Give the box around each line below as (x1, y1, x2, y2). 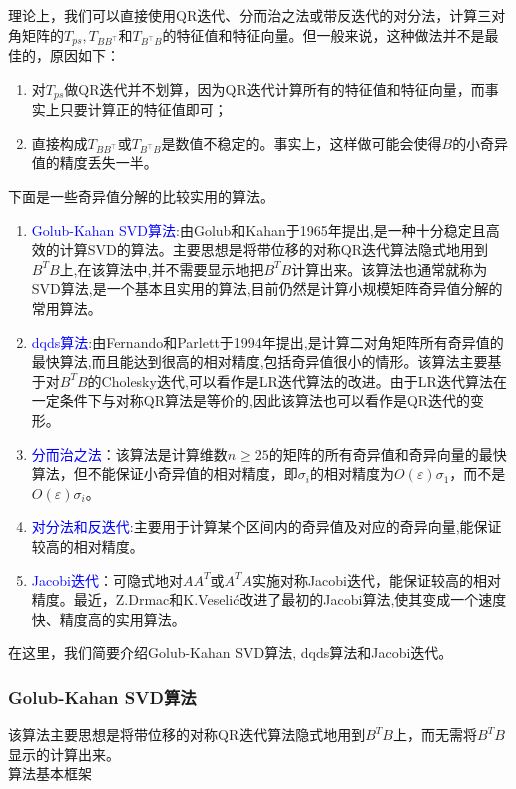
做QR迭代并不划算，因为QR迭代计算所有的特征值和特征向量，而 (64, 78, 485, 99)
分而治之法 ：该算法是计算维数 (31, 443, 228, 464)
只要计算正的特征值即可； (59, 99, 228, 120)
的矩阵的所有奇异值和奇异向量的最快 (268, 443, 507, 464)
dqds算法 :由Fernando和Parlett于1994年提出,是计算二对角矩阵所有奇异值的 (31, 331, 504, 352)
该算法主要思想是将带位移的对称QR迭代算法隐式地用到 (8, 724, 366, 745)
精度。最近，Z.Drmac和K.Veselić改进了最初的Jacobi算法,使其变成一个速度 (31, 589, 507, 610)
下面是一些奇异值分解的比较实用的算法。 (8, 186, 274, 207)
